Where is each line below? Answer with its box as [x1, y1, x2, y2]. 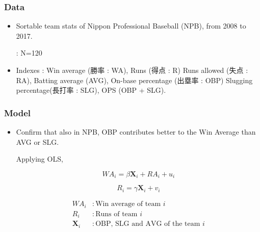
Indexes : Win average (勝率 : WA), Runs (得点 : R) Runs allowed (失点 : [16, 65, 248, 75]
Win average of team [95, 200, 161, 208]
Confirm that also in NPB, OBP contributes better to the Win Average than [16, 126, 256, 137]
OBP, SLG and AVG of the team [95, 220, 200, 228]
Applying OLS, [16, 153, 63, 164]
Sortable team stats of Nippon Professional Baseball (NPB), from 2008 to [16, 20, 246, 31]
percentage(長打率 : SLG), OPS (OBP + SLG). [16, 85, 166, 95]
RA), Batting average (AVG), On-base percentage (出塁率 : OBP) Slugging [16, 74, 253, 85]
